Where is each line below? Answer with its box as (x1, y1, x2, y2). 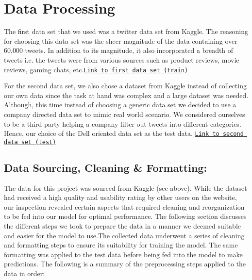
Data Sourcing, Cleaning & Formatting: (4, 160, 207, 175)
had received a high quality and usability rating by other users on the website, (4, 192, 237, 202)
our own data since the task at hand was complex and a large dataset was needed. (4, 90, 249, 100)
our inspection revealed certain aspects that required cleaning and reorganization (4, 201, 245, 212)
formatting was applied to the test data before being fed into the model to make (4, 249, 243, 259)
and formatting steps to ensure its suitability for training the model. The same (4, 240, 238, 250)
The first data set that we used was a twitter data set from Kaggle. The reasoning (4, 26, 248, 36)
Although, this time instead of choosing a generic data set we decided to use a (4, 99, 236, 110)
